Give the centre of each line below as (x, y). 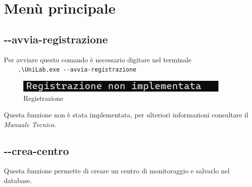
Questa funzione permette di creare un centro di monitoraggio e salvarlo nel (117, 171)
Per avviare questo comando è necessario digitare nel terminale (98, 59)
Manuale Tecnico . (30, 124)
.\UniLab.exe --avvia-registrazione (77, 70)
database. (18, 180)
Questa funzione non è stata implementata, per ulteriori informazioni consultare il (126, 115)
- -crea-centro (36, 150)
